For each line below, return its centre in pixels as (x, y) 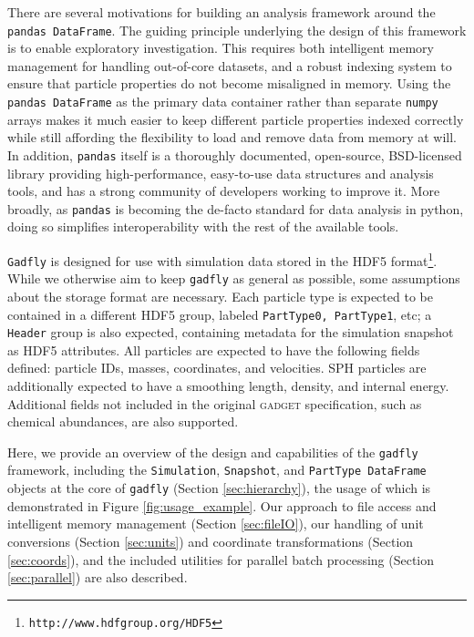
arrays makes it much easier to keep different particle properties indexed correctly (236, 119)
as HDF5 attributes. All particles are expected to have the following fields (214, 349)
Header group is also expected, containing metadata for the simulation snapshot (231, 332)
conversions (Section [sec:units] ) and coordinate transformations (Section (211, 541)
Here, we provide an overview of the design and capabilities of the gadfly (213, 452)
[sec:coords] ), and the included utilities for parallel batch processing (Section (221, 559)
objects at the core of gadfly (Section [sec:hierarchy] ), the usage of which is (219, 488)
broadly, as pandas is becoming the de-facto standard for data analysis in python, (236, 208)
